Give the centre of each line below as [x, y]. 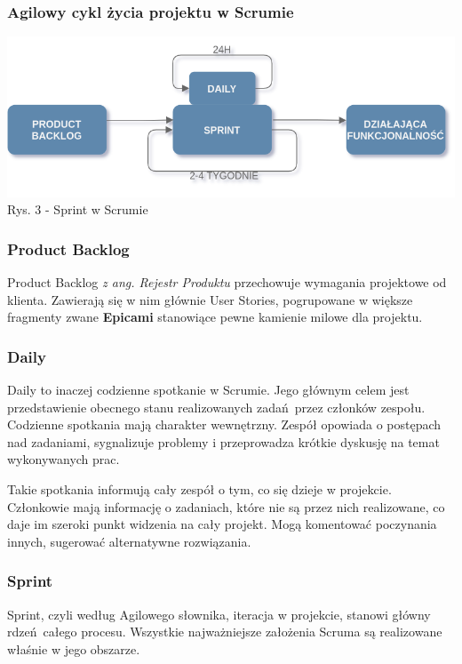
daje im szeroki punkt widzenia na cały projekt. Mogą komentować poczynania [222, 524]
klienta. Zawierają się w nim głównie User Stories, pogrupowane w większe [210, 299]
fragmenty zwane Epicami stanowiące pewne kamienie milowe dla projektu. [215, 317]
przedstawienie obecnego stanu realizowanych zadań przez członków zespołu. [216, 407]
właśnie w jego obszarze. [74, 648]
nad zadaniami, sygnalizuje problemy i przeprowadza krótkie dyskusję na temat [223, 441]
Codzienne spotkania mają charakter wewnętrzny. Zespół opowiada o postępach [224, 424]
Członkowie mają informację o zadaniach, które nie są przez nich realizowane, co [226, 506]
